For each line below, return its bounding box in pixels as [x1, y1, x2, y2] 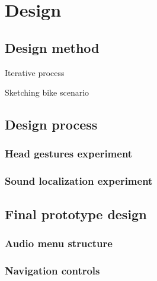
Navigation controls [5, 263, 100, 277]
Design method [5, 38, 100, 56]
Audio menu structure [5, 235, 113, 250]
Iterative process [5, 66, 65, 78]
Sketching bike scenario [5, 86, 89, 99]
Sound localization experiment [5, 173, 153, 188]
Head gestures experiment [5, 146, 133, 161]
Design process [5, 115, 98, 134]
